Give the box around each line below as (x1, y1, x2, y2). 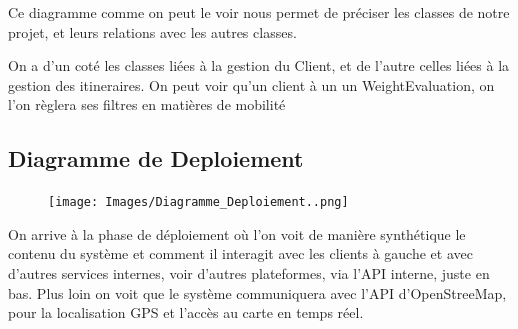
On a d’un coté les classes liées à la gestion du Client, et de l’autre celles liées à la (8, 55, 510, 76)
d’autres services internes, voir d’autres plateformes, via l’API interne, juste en (8, 263, 490, 284)
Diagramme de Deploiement (8, 143, 304, 174)
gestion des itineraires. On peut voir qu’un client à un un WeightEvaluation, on (8, 74, 495, 95)
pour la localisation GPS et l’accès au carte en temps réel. (8, 302, 364, 323)
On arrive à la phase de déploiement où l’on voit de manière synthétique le (8, 223, 466, 244)
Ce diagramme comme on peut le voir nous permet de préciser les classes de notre (8, 2, 510, 22)
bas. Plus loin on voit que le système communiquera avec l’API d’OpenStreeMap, (8, 282, 507, 303)
